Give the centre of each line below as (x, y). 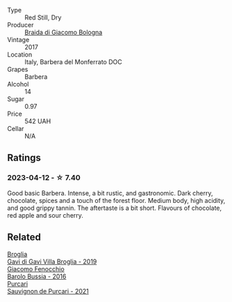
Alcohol (18, 84)
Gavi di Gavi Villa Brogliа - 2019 (52, 262)
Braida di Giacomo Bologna (64, 32)
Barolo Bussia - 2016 (37, 276)
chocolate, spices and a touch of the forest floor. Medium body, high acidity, (116, 200)
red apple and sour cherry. (45, 215)
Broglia (17, 254)
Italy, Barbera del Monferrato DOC (74, 62)
